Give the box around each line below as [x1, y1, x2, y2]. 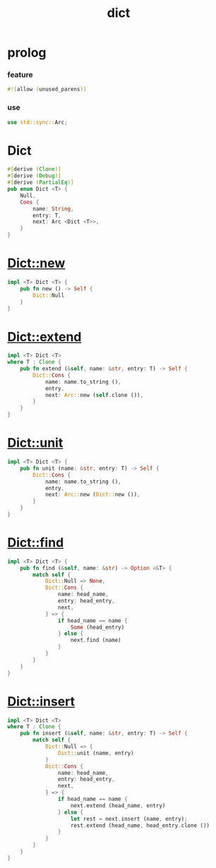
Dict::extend [7, 328, 82, 345]
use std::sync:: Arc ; [7, 119, 68, 126]
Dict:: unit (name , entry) [57, 749, 134, 756]
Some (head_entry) [70, 624, 125, 631]
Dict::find [7, 535, 64, 551]
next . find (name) [70, 637, 121, 644]
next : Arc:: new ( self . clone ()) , [44, 391, 143, 398]
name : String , [32, 205, 74, 213]
